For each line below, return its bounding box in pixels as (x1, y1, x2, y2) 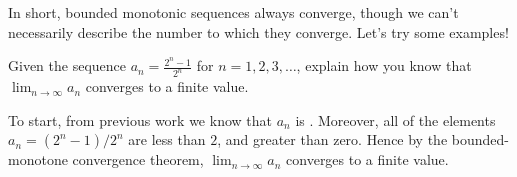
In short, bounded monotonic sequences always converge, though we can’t (8, 2, 459, 22)
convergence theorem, (72, 149, 204, 170)
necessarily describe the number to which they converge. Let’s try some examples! (8, 21, 509, 42)
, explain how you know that (296, 55, 472, 76)
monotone (8, 149, 68, 170)
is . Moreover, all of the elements (295, 109, 496, 130)
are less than (128, 129, 206, 150)
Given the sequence (8, 55, 126, 76)
